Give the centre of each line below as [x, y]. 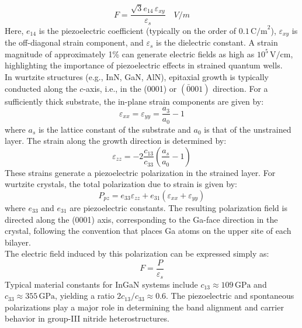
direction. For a [240, 88]
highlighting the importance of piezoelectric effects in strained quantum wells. [144, 65]
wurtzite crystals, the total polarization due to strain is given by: [121, 184]
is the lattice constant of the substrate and [114, 129]
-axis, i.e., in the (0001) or [130, 88]
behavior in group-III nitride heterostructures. [87, 318]
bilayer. [18, 242]
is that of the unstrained [248, 129]
